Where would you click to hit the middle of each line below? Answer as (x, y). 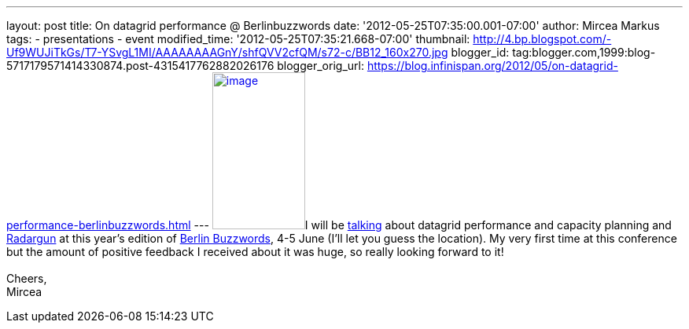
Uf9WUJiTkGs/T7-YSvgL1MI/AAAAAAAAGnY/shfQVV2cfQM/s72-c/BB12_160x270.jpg (227, 52)
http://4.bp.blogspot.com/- (542, 39)
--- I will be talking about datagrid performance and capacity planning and (433, 225)
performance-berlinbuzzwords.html (99, 225)
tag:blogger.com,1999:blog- (584, 52)
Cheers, (27, 278)
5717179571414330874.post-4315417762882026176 (140, 66)
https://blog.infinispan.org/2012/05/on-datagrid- (492, 66)
